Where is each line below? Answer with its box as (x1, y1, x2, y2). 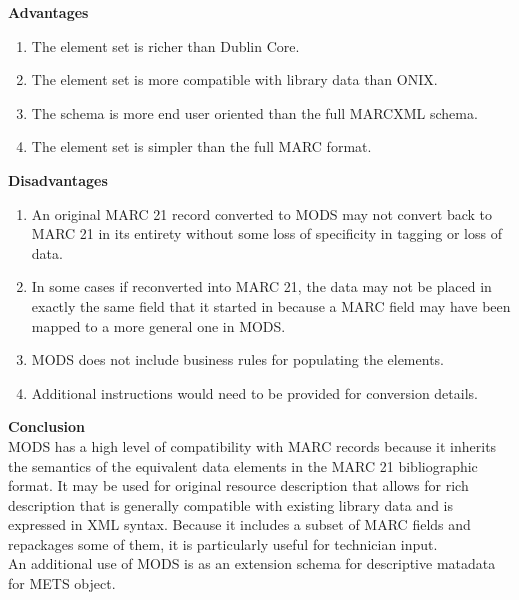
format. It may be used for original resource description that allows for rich (8, 475, 469, 496)
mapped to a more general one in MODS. (31, 315, 286, 336)
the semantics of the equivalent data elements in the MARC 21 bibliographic (8, 455, 478, 476)
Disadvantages (8, 169, 108, 190)
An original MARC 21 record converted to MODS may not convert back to (31, 203, 493, 224)
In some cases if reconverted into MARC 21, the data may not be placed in (31, 276, 492, 297)
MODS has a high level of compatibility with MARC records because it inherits (8, 435, 497, 456)
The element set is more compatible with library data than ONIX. (31, 69, 438, 90)
